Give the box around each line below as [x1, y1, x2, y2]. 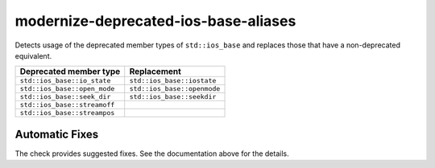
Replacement [129, 66, 181, 77]
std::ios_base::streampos [19, 109, 115, 117]
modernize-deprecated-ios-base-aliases [14, 12, 296, 30]
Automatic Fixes [14, 127, 99, 141]
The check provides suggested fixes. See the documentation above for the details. [14, 149, 289, 158]
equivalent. [14, 51, 52, 60]
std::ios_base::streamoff [19, 100, 115, 109]
